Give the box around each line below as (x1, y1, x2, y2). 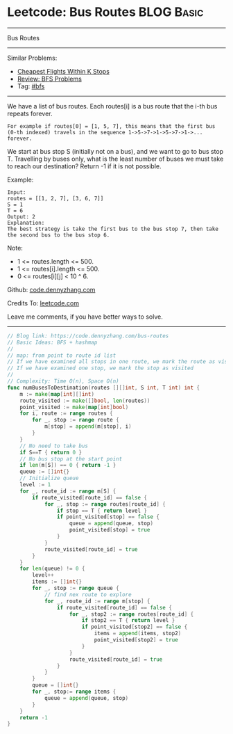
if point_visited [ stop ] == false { (56, 513, 159, 520)
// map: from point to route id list (7, 352, 116, 359)
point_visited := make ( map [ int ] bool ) (19, 404, 129, 410)
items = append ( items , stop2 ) (94, 630, 182, 637)
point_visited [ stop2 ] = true (94, 637, 178, 644)
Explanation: (7, 219, 45, 226)
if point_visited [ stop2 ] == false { (81, 623, 188, 630)
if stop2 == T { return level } (81, 617, 175, 624)
